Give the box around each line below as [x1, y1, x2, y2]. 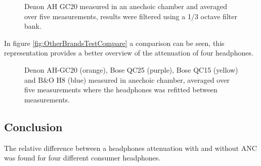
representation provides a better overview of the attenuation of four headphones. [4, 47, 253, 58]
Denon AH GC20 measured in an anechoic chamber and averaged [24, 1, 228, 11]
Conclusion [4, 119, 63, 134]
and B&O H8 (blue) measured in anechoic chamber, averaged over [24, 74, 230, 85]
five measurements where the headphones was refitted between [24, 84, 217, 95]
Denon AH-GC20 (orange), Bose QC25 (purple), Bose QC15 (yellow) [24, 64, 238, 75]
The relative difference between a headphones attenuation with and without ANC [4, 142, 257, 153]
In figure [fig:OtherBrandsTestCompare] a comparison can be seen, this [4, 37, 225, 48]
